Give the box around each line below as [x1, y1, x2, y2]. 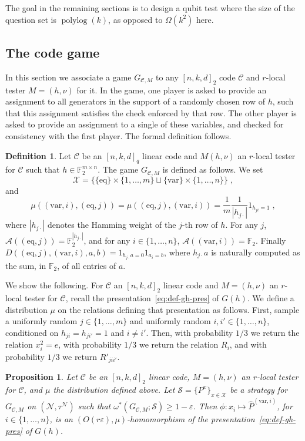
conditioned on [5, 326, 59, 338]
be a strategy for [230, 383, 288, 395]
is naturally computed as [211, 245, 300, 258]
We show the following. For [5, 279, 103, 291]
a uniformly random [5, 315, 78, 327]
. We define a [247, 292, 294, 304]
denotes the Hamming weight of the [47, 218, 176, 231]
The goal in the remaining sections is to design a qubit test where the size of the [5, 2, 295, 14]
